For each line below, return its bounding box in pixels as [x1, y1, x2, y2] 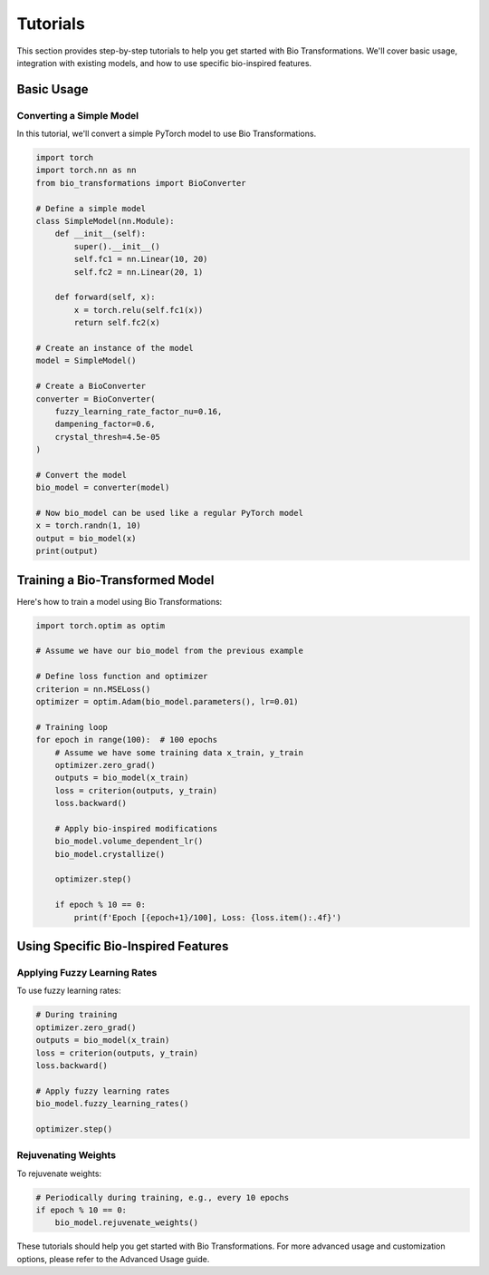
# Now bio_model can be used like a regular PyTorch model [35, 508, 303, 519]
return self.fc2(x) [73, 317, 160, 328]
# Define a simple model [35, 203, 147, 213]
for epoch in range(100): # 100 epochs [35, 735, 217, 745]
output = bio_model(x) [35, 533, 137, 543]
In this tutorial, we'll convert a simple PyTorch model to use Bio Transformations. [16, 128, 317, 140]
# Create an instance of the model [35, 343, 194, 353]
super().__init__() [73, 241, 160, 251]
